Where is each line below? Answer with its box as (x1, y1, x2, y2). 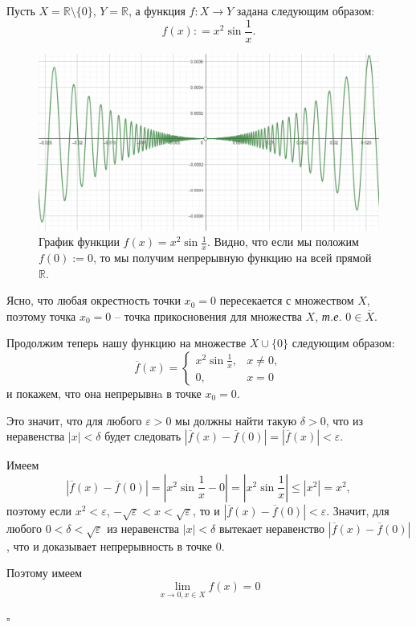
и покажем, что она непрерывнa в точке (6, 384, 202, 401)
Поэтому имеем (6, 564, 83, 581)
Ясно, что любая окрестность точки (6, 292, 181, 309)
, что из (325, 412, 363, 428)
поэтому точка (6, 307, 76, 324)
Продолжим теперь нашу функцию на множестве (6, 334, 247, 351)
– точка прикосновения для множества (114, 307, 302, 324)
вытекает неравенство (218, 519, 325, 536)
